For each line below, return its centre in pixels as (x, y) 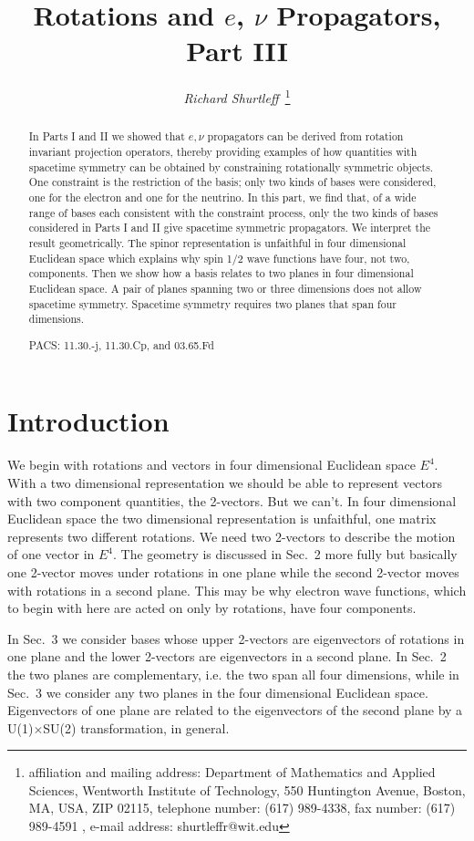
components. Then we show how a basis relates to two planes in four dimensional (221, 273)
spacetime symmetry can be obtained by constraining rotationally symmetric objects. (231, 166)
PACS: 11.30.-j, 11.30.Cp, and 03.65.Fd (121, 344)
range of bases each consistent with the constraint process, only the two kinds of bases (233, 212)
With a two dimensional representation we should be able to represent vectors (225, 482)
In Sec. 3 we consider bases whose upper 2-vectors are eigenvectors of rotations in (236, 638)
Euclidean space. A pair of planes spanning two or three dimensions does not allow (225, 288)
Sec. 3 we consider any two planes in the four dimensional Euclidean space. (218, 692)
